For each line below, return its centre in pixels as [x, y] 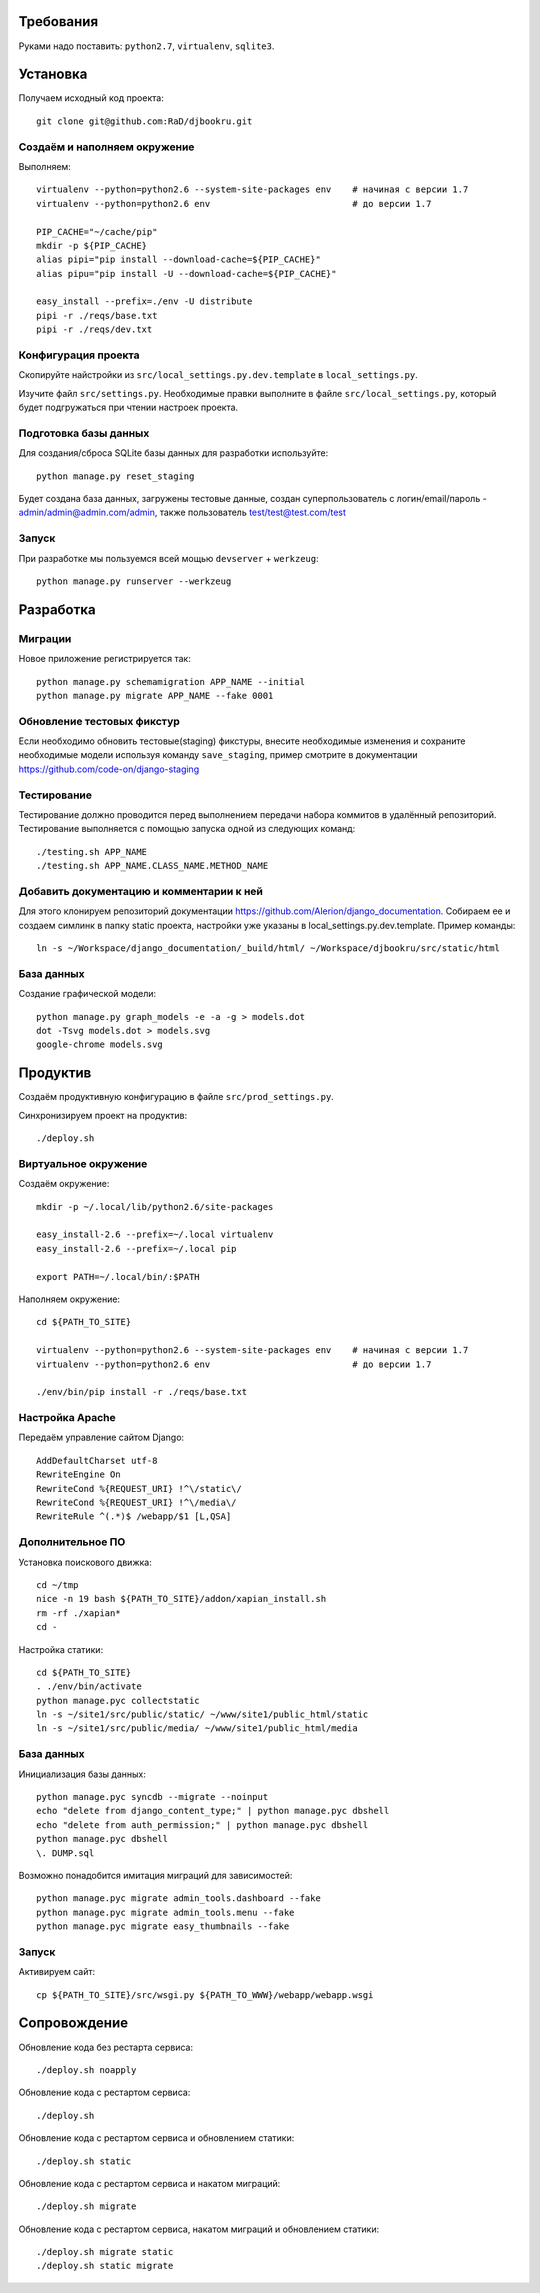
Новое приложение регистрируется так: [105, 659]
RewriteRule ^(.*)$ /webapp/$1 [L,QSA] [134, 1516]
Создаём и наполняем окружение [106, 147]
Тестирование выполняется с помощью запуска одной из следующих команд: [187, 829]
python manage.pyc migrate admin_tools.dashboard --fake [179, 1898]
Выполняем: [45, 166]
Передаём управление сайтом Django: [101, 1437]
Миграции [45, 638]
